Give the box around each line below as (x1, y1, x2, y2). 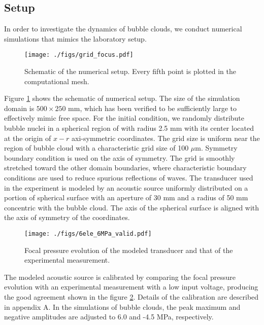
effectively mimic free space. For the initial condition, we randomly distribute (4, 113, 245, 123)
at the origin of (4, 132, 51, 143)
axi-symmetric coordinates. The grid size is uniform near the (72, 132, 260, 143)
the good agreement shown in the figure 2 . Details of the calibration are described (4, 291, 259, 302)
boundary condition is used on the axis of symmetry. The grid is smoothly (4, 152, 235, 163)
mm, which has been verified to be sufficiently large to (68, 102, 237, 113)
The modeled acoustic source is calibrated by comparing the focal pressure (4, 271, 236, 282)
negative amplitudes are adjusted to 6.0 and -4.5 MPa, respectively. (4, 311, 214, 322)
